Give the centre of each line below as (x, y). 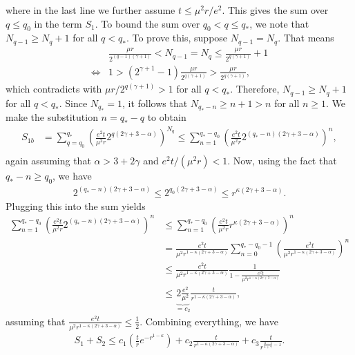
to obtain (167, 117)
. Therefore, (255, 89)
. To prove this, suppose (177, 38)
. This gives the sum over (275, 10)
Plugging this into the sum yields (76, 205)
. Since (73, 103)
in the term (58, 23)
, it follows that (155, 103)
